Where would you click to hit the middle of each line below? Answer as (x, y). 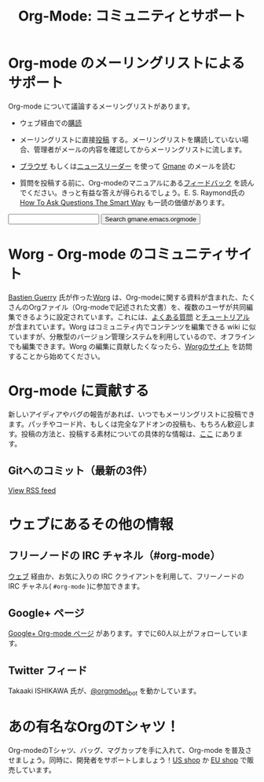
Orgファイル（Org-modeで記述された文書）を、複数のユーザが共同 (137, 307)
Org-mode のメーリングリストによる (126, 63)
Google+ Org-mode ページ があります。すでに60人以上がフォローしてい (125, 633)
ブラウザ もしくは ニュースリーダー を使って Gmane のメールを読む (128, 166)
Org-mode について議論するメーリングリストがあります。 (101, 106)
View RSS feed (32, 490)
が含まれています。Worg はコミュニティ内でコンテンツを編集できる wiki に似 (132, 326)
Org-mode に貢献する (79, 391)
